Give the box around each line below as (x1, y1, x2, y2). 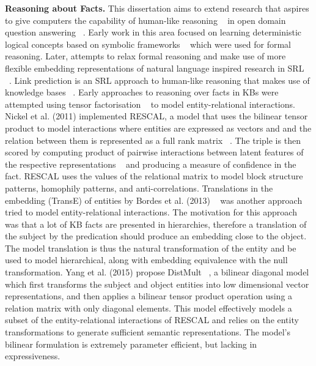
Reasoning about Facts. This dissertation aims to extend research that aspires (5, 2, 309, 14)
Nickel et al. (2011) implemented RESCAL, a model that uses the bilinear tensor (5, 110, 308, 122)
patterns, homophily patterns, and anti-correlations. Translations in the (5, 181, 273, 194)
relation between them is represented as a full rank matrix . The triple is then (5, 133, 301, 146)
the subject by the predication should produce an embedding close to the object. (5, 230, 307, 242)
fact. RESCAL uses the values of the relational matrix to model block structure (5, 170, 303, 182)
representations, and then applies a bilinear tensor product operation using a (5, 289, 293, 302)
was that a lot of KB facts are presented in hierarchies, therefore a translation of (5, 217, 307, 230)
